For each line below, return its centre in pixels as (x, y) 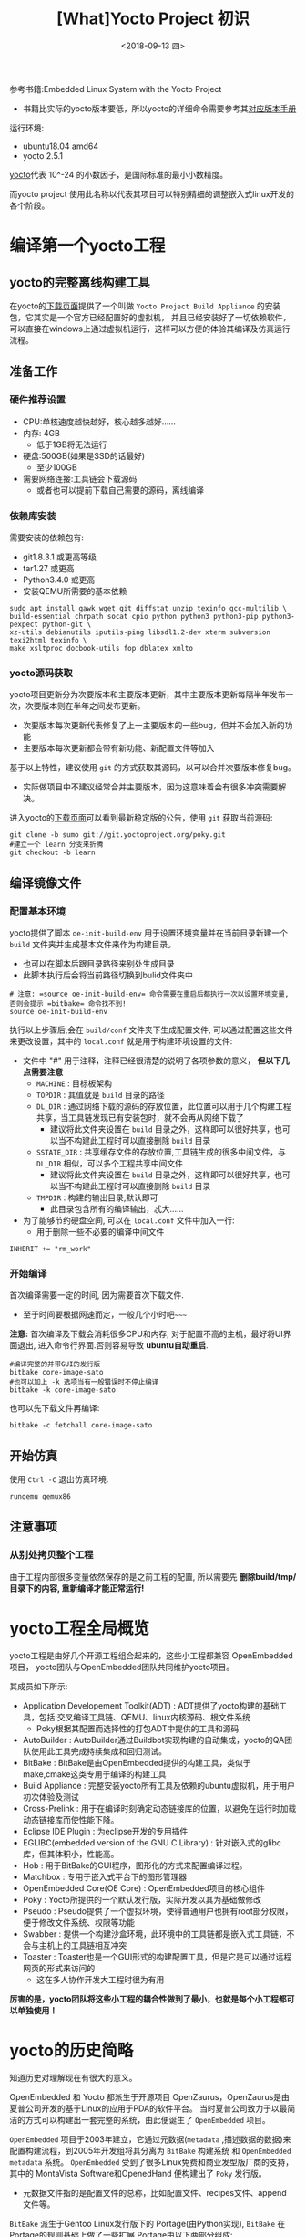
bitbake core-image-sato (56, 1373)
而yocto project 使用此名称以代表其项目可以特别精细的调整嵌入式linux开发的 (152, 193)
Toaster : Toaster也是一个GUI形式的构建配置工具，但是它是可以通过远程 (157, 1956)
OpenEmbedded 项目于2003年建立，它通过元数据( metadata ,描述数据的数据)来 (150, 2139)
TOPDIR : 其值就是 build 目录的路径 (101, 1094)
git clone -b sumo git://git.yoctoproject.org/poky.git (117, 835)
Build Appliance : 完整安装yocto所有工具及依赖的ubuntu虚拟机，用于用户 (159, 1785)
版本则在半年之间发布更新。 (93, 706)
